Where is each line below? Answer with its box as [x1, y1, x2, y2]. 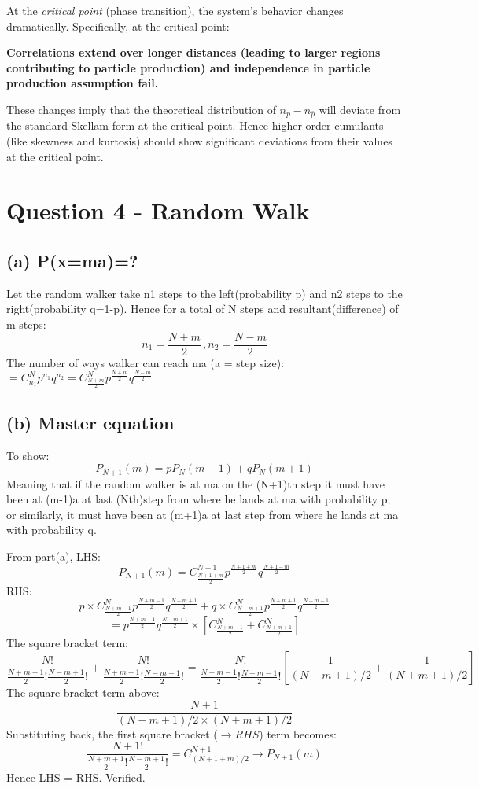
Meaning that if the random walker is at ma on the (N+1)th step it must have [6, 475, 385, 492]
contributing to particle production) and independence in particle [6, 59, 370, 75]
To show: [6, 447, 50, 463]
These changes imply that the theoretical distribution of [6, 101, 276, 117]
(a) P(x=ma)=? [6, 248, 138, 272]
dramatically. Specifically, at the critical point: [6, 17, 230, 34]
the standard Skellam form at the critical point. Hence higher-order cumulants [6, 117, 384, 134]
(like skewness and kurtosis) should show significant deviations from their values [6, 133, 392, 149]
